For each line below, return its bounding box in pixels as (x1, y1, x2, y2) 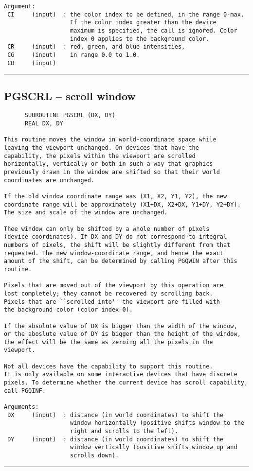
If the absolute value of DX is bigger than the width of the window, (4, 322, 237, 330)
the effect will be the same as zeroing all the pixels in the (4, 338, 213, 346)
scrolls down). (70, 452, 119, 459)
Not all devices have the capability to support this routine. (4, 363, 213, 370)
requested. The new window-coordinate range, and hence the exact (4, 249, 224, 257)
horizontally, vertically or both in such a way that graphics (4, 160, 213, 168)
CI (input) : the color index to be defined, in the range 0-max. (7, 11, 244, 18)
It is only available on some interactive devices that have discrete (4, 371, 237, 378)
